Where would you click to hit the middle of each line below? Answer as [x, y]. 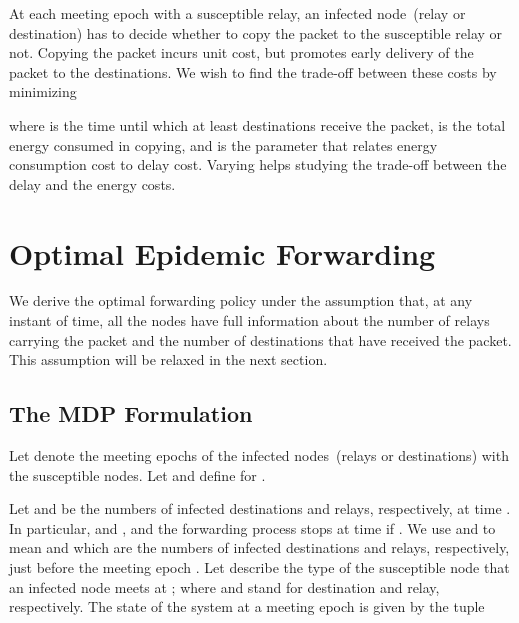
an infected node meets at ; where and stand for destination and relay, [224, 586]
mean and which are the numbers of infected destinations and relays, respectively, [259, 547]
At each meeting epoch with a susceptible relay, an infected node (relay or [237, 13]
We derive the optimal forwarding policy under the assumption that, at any [241, 300]
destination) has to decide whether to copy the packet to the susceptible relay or [256, 32]
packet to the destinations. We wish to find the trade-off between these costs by [253, 71]
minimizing [43, 91]
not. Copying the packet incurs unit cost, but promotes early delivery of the [241, 52]
